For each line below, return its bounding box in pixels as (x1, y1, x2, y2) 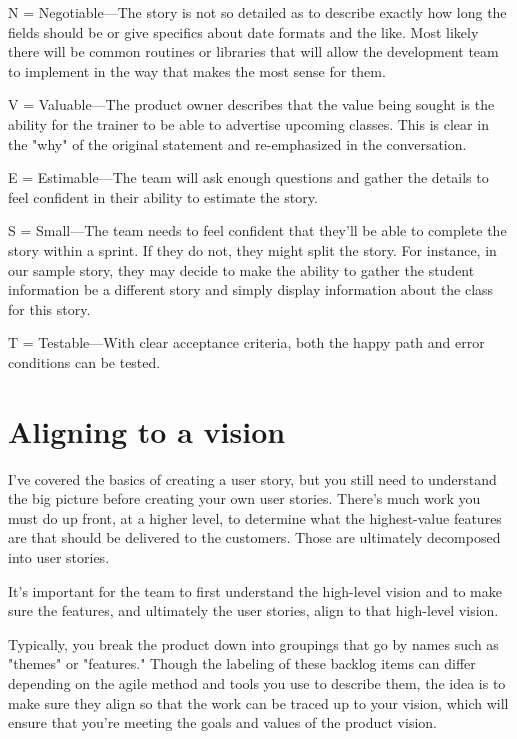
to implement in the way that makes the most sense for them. (8, 60, 386, 81)
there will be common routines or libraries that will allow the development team (8, 41, 499, 62)
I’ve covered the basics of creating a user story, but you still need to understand (8, 468, 497, 489)
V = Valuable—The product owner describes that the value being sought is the (8, 94, 495, 115)
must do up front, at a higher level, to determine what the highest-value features (8, 507, 502, 528)
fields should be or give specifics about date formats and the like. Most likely (8, 21, 479, 42)
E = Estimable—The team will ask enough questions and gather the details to (8, 167, 489, 188)
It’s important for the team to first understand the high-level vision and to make (8, 580, 502, 601)
